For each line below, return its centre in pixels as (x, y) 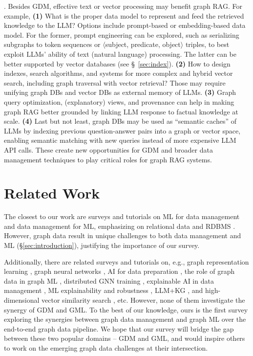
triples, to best (207, 44)
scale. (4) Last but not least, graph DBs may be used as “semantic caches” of (120, 121)
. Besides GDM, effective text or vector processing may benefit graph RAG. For (123, 6)
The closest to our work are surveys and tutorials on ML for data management (122, 216)
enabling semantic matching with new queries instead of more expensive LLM (120, 140)
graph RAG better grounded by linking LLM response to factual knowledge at (121, 111)
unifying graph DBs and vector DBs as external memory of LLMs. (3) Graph (120, 92)
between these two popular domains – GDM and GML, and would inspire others (125, 338)
